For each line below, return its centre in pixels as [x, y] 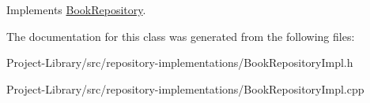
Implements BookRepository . [76, 9]
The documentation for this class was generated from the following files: [181, 36]
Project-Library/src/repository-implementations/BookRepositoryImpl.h [180, 63]
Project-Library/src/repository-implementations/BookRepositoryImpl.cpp [185, 88]
